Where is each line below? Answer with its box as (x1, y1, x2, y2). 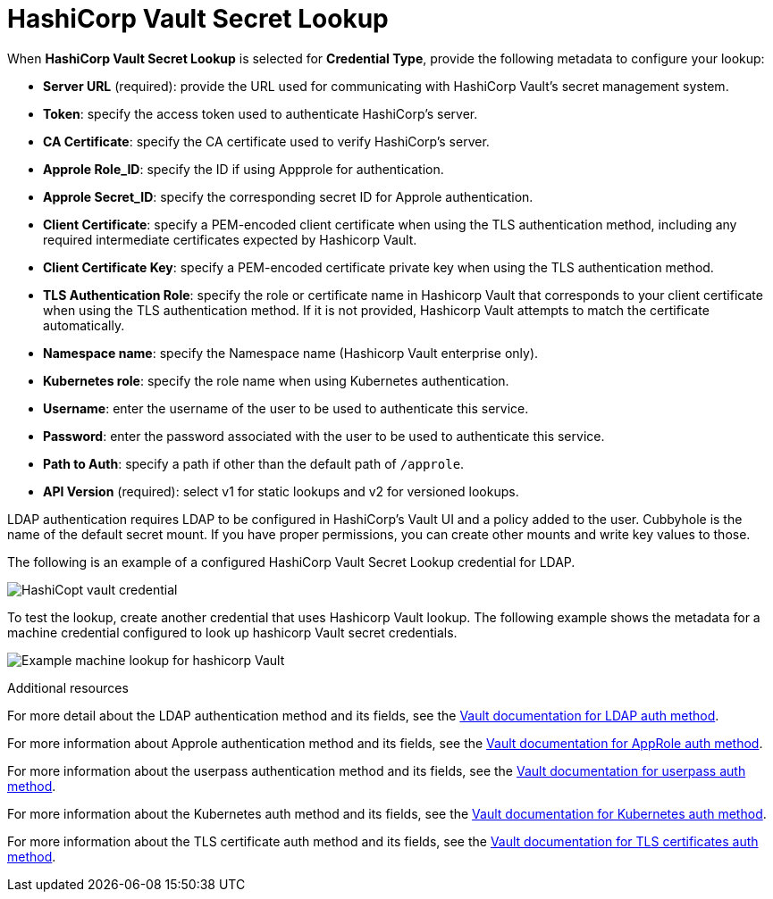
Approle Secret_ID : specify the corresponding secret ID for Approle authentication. (43, 188, 534, 204)
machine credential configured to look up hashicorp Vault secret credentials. (7, 624, 458, 640)
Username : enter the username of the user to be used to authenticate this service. (43, 400, 529, 416)
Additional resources (7, 679, 129, 695)
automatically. (43, 317, 125, 333)
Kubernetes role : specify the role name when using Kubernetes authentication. (43, 372, 509, 388)
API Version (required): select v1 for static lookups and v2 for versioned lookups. (43, 483, 519, 499)
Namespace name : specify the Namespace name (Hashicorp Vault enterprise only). (43, 345, 539, 361)
